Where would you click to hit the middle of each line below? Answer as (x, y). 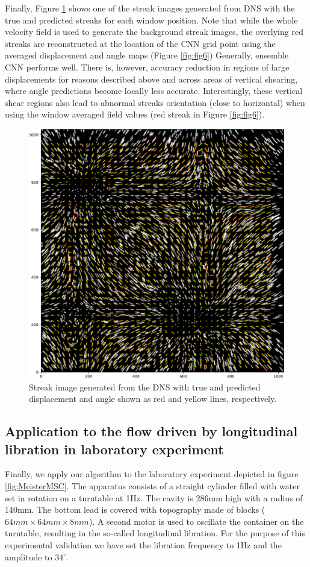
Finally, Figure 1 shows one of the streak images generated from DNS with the (150, 8)
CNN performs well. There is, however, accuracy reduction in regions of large (147, 67)
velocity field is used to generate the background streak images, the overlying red (154, 32)
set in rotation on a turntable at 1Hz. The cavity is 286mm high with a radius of (154, 497)
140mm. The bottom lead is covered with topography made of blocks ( (135, 509)
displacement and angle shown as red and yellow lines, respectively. (153, 399)
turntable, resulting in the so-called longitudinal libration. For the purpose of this (155, 533)
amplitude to (29, 556)
